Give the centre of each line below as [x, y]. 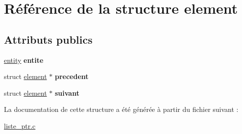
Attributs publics [48, 39]
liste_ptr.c [20, 125]
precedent [72, 76]
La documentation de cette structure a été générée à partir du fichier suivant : [121, 109]
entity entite [24, 60]
